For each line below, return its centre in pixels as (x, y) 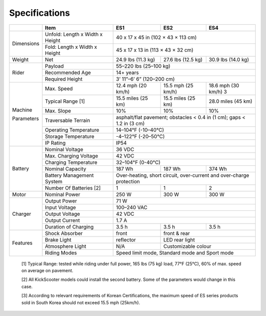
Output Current (63, 220)
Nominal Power (63, 194)
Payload (54, 66)
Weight (20, 59)
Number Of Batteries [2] (73, 188)
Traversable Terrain (68, 120)
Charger (22, 214)
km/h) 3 (218, 91)
